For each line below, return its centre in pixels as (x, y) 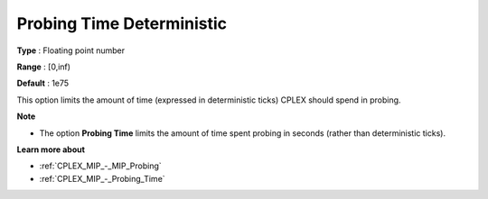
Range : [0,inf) (44, 67)
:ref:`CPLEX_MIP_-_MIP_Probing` (100, 166)
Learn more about (51, 149)
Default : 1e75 (43, 83)
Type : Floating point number (71, 50)
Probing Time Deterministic (122, 23)
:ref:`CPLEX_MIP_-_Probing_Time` (103, 178)
